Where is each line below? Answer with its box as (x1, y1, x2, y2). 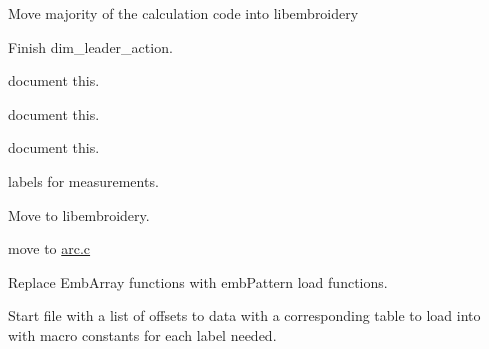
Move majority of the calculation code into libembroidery (8, 3, 359, 23)
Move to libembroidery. (8, 204, 150, 225)
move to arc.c (8, 238, 91, 259)
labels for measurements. (8, 170, 159, 191)
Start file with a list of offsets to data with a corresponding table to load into (8, 305, 481, 326)
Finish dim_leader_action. (8, 36, 173, 57)
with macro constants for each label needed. (8, 324, 277, 345)
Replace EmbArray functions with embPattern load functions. (8, 271, 388, 292)
